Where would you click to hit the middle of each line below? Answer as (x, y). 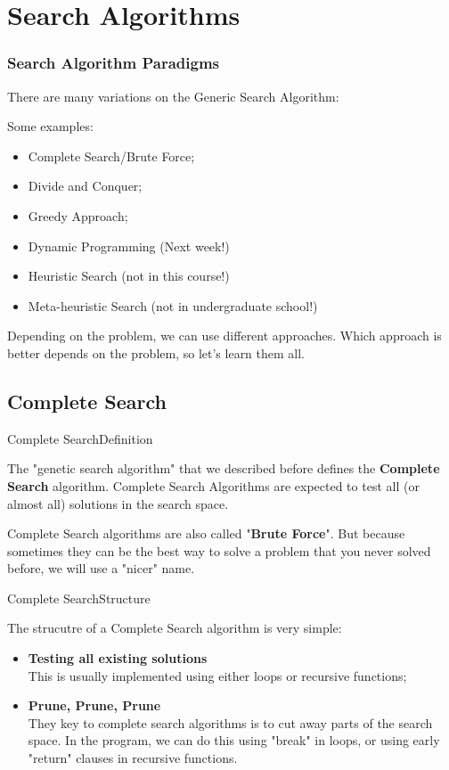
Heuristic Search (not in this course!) (129, 276)
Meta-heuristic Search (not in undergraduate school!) (173, 305)
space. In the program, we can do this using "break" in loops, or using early (234, 740)
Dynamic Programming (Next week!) (129, 246)
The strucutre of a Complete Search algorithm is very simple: (175, 628)
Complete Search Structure (79, 598)
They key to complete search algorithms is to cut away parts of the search (230, 722)
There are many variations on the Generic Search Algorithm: (173, 96)
